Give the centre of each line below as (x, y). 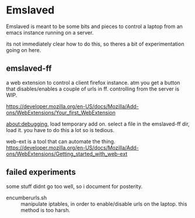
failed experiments (41, 172)
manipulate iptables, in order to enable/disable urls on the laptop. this (104, 204)
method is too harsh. (46, 210)
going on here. (24, 50)
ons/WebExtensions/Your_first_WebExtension (61, 112)
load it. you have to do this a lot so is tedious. (60, 130)
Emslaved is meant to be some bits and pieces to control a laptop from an (94, 26)
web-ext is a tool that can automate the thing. (61, 141)
